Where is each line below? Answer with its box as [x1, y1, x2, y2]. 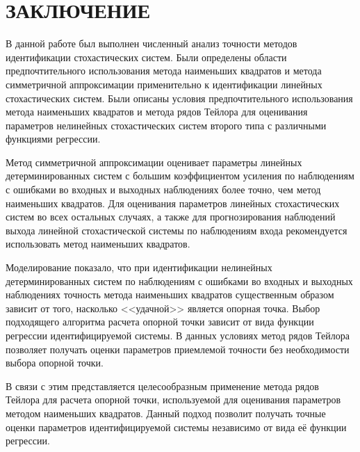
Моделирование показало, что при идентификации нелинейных [6, 260, 272, 275]
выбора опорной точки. [6, 355, 104, 370]
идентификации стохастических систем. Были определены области [6, 49, 287, 64]
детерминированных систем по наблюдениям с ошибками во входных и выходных [6, 273, 353, 288]
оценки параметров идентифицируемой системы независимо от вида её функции [6, 419, 347, 434]
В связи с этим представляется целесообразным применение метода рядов [6, 378, 319, 393]
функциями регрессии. [6, 131, 101, 146]
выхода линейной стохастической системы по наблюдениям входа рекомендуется [6, 223, 347, 237]
